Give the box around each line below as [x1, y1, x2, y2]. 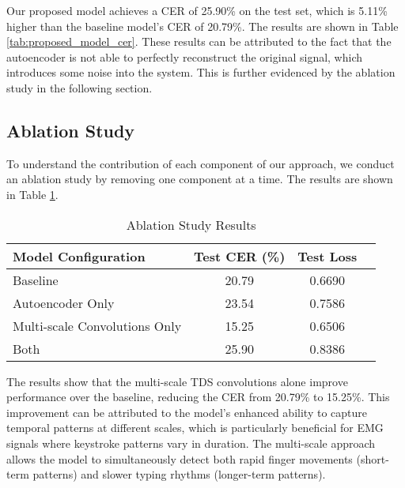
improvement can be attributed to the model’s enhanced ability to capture [6, 404, 367, 420]
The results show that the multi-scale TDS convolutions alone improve [6, 373, 348, 389]
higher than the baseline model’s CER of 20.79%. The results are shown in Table [6, 17, 399, 34]
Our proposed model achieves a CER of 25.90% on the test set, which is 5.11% [6, 2, 388, 18]
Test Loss [297, 246, 358, 265]
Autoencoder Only [13, 293, 115, 312]
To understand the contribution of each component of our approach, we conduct [6, 155, 395, 171]
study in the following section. [6, 79, 153, 96]
